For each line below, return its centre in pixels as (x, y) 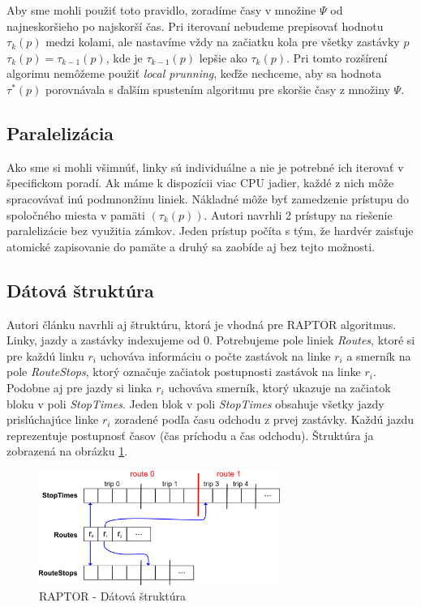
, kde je (124, 57)
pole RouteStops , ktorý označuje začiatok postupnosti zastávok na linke (184, 372)
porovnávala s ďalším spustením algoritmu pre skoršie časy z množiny (217, 89)
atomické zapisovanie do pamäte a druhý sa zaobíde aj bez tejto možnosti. (191, 246)
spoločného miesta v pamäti (76, 214)
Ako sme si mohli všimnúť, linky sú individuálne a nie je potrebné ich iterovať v (205, 167)
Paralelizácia (60, 133)
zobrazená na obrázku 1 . (67, 451)
